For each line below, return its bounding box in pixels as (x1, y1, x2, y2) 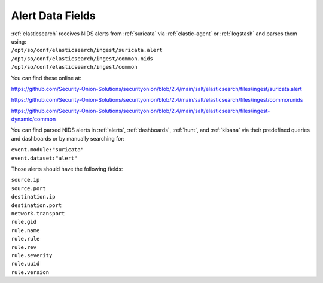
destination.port (11, 202, 62, 209)
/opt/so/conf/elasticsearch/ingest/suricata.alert (11, 47, 163, 54)
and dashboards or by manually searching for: (11, 135, 125, 142)
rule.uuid (11, 260, 40, 267)
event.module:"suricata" (11, 147, 84, 153)
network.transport (11, 210, 65, 217)
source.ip (11, 177, 40, 184)
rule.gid (11, 218, 37, 226)
